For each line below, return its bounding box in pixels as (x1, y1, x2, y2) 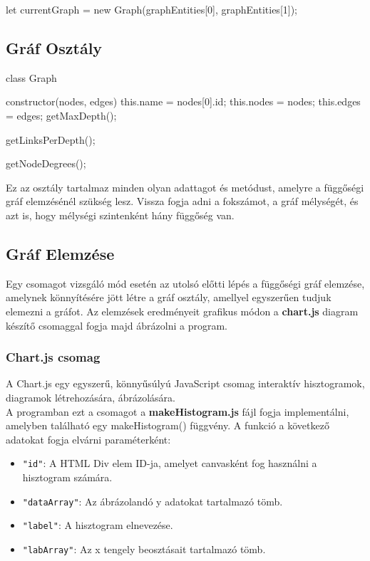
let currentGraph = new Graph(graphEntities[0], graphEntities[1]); (6, 2, 298, 16)
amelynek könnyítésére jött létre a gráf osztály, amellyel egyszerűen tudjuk (6, 290, 332, 305)
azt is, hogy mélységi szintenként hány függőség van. (6, 207, 235, 222)
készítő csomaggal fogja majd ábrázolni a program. (6, 318, 227, 332)
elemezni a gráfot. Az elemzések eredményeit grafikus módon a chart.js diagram (6, 303, 359, 318)
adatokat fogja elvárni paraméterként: (6, 431, 171, 446)
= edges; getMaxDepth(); (6, 108, 117, 122)
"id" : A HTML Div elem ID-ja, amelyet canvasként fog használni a (22, 456, 317, 471)
